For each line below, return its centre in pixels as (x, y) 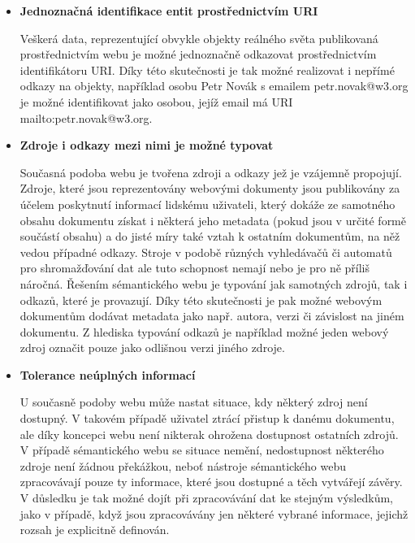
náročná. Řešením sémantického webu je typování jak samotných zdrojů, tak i (214, 283)
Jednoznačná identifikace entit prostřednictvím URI (169, 11)
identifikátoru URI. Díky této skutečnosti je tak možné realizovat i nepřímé (207, 70)
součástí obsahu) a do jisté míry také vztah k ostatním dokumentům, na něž (210, 236)
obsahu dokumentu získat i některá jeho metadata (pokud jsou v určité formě (213, 220)
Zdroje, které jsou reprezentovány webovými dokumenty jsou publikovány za (210, 188)
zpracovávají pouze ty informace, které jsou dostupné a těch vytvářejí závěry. (211, 482)
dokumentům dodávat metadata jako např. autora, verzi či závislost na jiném (212, 316)
